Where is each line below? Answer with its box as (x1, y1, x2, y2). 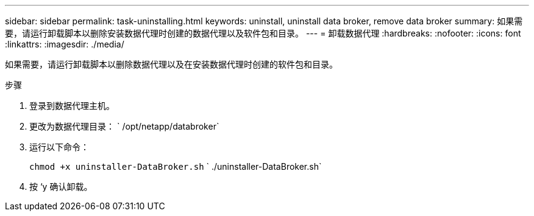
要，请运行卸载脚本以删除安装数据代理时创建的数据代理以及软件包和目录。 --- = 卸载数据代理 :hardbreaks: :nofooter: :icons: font (5, 28, 521, 38)
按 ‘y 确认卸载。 (29, 181, 93, 192)
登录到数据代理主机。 (29, 100, 115, 111)
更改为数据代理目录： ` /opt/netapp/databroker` (29, 121, 219, 131)
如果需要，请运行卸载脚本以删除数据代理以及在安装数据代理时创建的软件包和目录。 (5, 59, 338, 69)
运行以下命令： (29, 142, 89, 152)
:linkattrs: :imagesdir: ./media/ (5, 39, 124, 49)
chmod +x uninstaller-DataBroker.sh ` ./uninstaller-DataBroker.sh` (29, 161, 322, 172)
